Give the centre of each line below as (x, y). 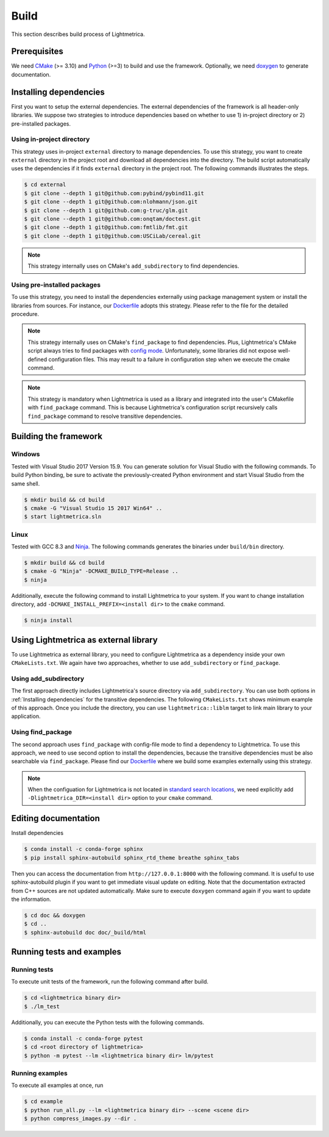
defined (37, 359)
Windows (26, 454)
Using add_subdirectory (48, 678)
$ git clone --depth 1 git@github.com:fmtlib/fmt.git (106, 228)
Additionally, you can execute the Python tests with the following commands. (108, 1022)
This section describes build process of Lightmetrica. (78, 34)
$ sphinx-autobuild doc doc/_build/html (85, 932)
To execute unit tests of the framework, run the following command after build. (110, 981)
